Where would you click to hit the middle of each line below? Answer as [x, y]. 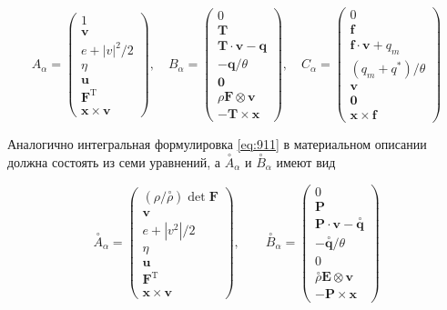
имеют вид [306, 161]
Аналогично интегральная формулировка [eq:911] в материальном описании [217, 144]
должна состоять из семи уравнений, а [114, 161]
